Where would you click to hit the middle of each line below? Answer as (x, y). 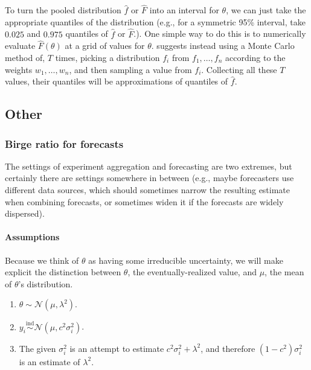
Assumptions (32, 237)
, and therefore (228, 348)
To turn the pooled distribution (63, 10)
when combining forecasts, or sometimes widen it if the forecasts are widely (144, 201)
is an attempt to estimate (117, 348)
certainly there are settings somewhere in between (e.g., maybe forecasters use (149, 178)
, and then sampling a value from (130, 69)
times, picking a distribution (107, 58)
